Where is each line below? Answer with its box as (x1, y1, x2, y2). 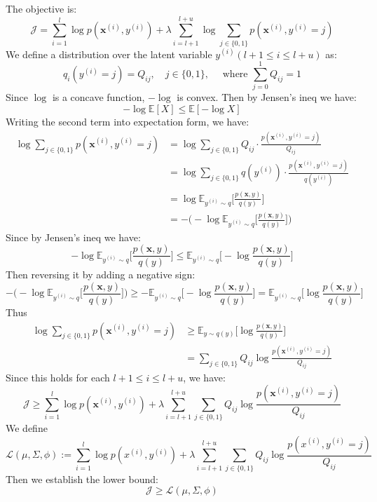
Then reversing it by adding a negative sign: (6, 267, 196, 282)
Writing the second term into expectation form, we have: (6, 114, 249, 129)
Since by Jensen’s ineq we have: (6, 229, 141, 244)
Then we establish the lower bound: (6, 471, 158, 486)
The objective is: (6, 1, 77, 15)
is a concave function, (52, 90, 145, 104)
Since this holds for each (6, 369, 110, 384)
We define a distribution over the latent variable (6, 46, 212, 61)
